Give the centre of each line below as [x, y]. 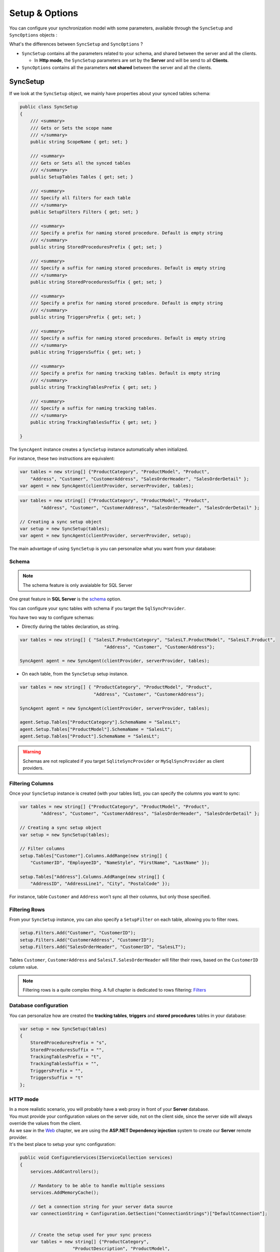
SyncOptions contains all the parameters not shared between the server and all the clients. [117, 67]
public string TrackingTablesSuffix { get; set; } [93, 422]
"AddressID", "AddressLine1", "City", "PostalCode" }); [100, 884]
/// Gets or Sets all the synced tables [80, 163]
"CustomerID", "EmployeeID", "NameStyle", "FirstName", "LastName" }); [120, 863]
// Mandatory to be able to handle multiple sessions [97, 1185]
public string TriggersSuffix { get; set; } [86, 352]
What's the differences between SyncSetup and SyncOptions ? [76, 44]
